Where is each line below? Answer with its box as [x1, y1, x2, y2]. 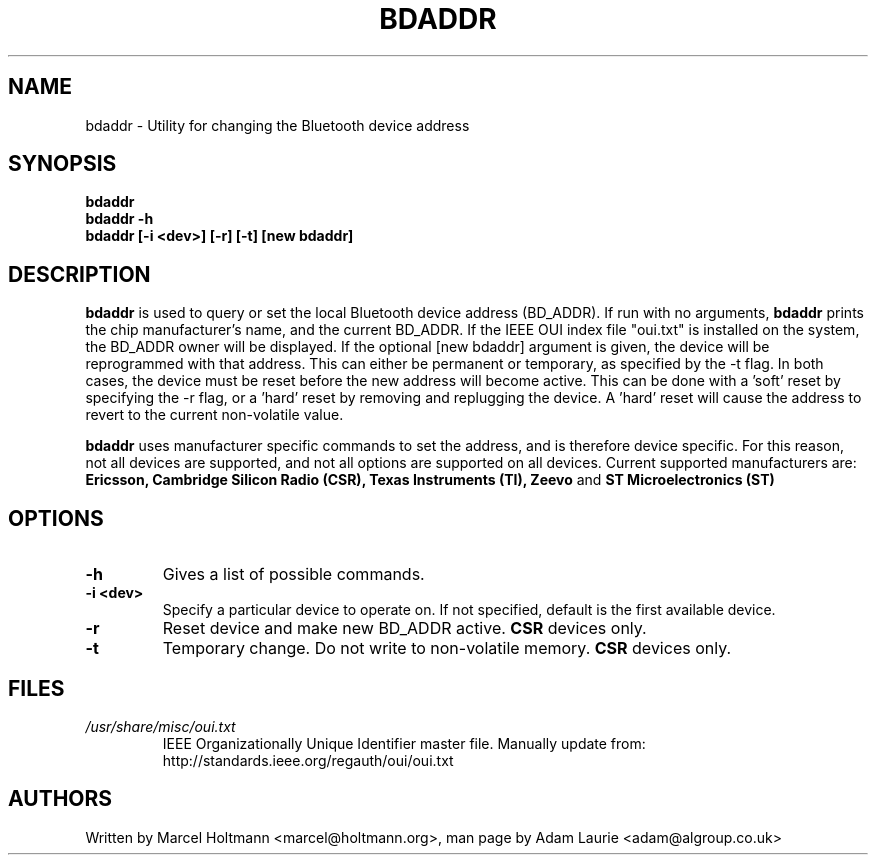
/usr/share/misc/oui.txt [85, 717, 236, 735]
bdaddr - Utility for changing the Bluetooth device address [85, 116, 470, 134]
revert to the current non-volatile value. [85, 406, 344, 424]
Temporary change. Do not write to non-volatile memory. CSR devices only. [162, 638, 732, 659]
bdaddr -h [85, 210, 154, 228]
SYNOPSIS [8, 151, 117, 177]
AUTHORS [8, 786, 113, 812]
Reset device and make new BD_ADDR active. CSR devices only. [162, 618, 647, 639]
